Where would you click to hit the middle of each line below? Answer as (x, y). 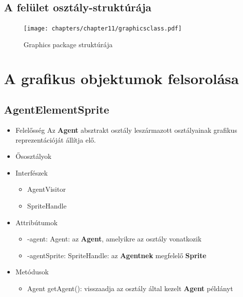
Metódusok (32, 272)
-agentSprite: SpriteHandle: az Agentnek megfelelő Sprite (117, 255)
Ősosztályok (33, 156)
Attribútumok (37, 222)
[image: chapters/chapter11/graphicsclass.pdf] (103, 29)
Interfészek (32, 172)
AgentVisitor (46, 189)
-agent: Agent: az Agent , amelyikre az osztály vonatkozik (114, 239)
